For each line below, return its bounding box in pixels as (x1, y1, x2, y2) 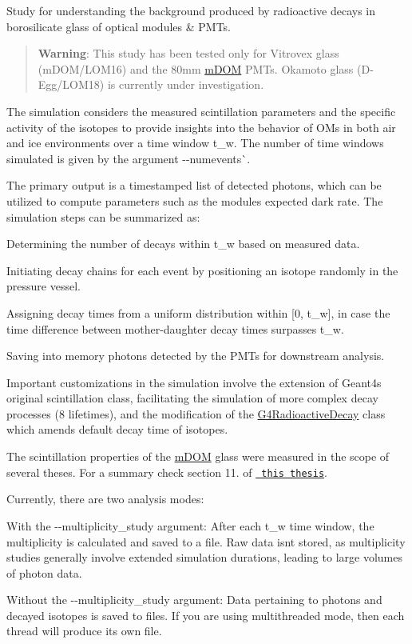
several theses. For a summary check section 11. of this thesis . (6, 463, 327, 480)
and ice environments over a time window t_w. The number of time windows (6, 134, 384, 151)
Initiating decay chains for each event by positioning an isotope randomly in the (6, 262, 398, 278)
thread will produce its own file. (6, 622, 162, 639)
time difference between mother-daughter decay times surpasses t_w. (6, 320, 344, 337)
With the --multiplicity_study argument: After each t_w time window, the (6, 517, 374, 534)
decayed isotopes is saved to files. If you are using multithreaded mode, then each (6, 606, 405, 623)
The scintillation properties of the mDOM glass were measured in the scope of (6, 448, 390, 465)
